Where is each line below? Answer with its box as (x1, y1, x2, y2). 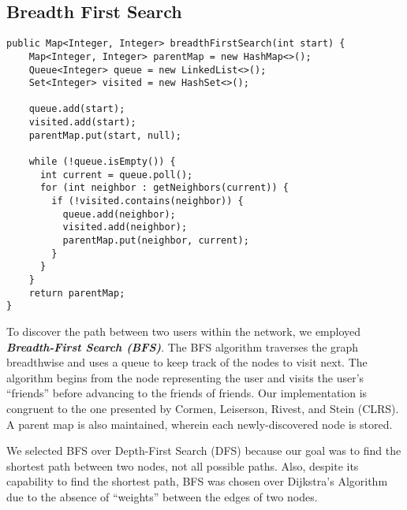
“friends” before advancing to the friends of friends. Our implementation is (6, 385, 368, 401)
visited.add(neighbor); (62, 221, 188, 233)
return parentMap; (28, 287, 125, 299)
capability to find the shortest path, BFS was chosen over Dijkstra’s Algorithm (6, 473, 388, 490)
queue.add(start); (28, 103, 125, 115)
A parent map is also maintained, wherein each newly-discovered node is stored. (6, 415, 393, 432)
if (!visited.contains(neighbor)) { (51, 195, 244, 207)
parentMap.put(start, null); (28, 129, 181, 141)
